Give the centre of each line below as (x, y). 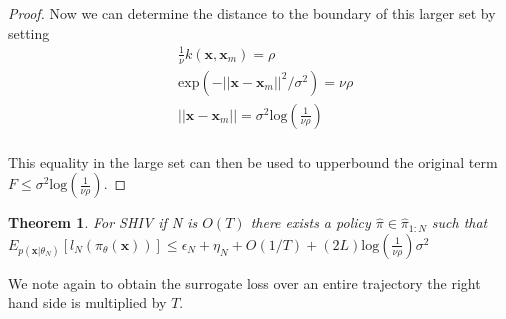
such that (459, 222)
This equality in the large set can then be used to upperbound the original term (253, 161)
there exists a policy (310, 222)
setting (29, 32)
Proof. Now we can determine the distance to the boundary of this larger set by (252, 13)
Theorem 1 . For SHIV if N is (103, 222)
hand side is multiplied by (87, 302)
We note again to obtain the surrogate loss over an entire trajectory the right (244, 282)
